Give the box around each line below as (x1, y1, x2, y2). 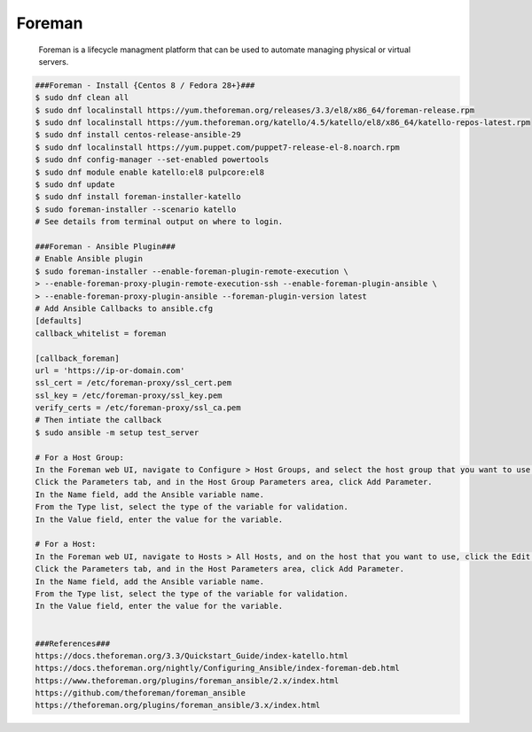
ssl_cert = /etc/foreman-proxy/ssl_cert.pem (35, 378, 232, 388)
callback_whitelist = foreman (35, 328, 167, 339)
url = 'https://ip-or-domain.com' (35, 365, 185, 376)
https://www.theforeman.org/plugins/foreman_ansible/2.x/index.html (35, 675, 340, 686)
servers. (38, 56, 69, 66)
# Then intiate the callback (35, 415, 162, 425)
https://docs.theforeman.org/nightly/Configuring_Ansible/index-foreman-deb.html (35, 663, 401, 674)
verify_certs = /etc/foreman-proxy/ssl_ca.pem (35, 403, 241, 413)
